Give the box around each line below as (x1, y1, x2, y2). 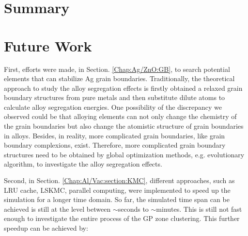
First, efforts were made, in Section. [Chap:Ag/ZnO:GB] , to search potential (4, 64, 230, 74)
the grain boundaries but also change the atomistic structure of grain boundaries (4, 121, 244, 131)
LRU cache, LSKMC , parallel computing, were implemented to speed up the (4, 185, 231, 195)
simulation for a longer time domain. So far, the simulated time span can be (4, 194, 230, 204)
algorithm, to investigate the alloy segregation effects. (4, 159, 162, 169)
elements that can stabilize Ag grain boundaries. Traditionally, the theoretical (4, 73, 235, 84)
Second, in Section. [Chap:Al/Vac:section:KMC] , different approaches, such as (4, 175, 235, 185)
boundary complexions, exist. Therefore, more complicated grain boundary (4, 140, 226, 150)
